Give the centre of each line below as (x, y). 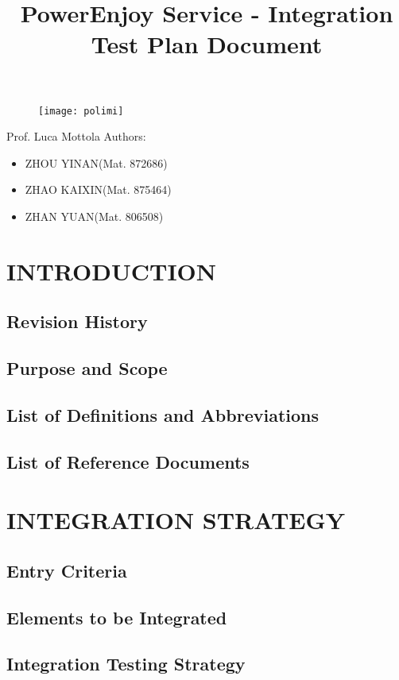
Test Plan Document (207, 44)
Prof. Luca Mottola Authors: (76, 136)
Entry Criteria (67, 570)
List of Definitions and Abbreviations (163, 414)
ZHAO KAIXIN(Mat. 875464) (98, 189)
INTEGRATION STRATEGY (176, 520)
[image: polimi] (81, 111)
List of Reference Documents (128, 461)
